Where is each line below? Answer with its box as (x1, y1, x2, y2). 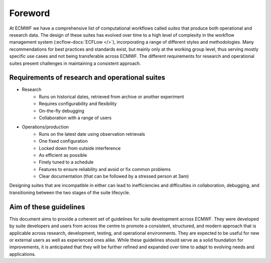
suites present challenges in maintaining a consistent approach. (9, 60, 142, 66)
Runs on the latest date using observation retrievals (39, 131, 146, 137)
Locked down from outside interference (39, 145, 121, 151)
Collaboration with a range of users (39, 115, 112, 121)
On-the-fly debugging (39, 108, 85, 114)
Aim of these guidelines (9, 203, 85, 211)
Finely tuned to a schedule (39, 159, 94, 165)
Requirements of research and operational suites (9, 73, 166, 82)
